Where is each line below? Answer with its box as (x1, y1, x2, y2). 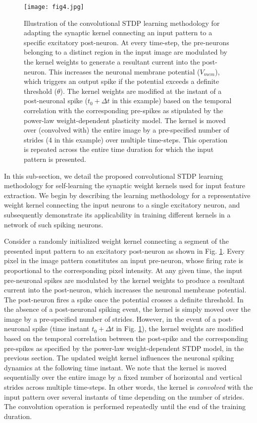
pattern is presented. (24, 153, 86, 164)
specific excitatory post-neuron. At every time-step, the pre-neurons (24, 37, 229, 47)
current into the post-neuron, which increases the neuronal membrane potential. (4, 284, 247, 295)
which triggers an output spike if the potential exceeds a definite (24, 76, 219, 86)
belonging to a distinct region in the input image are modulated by (24, 47, 227, 57)
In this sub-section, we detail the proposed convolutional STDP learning (4, 170, 223, 181)
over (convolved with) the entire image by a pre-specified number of (24, 125, 229, 135)
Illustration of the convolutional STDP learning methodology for (24, 17, 220, 28)
